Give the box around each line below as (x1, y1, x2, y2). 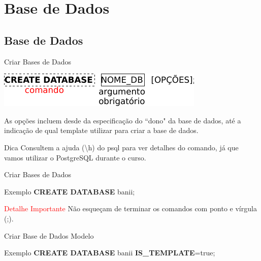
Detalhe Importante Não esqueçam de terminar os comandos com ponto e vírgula (4, 203, 257, 214)
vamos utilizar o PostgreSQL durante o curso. (4, 152, 146, 162)
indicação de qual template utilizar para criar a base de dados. (4, 125, 199, 136)
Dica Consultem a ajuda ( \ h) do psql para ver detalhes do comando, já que (4, 142, 239, 152)
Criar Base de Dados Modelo (4, 230, 94, 241)
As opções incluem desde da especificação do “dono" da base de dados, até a (4, 115, 241, 125)
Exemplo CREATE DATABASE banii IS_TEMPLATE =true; (4, 247, 215, 258)
